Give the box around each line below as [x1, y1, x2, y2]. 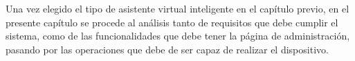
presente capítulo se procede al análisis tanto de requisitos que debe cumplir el [6, 15, 338, 29]
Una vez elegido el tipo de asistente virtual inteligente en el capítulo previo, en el [6, 1, 349, 15]
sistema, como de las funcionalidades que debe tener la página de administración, [6, 28, 350, 43]
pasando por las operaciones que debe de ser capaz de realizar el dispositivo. [6, 42, 329, 56]
